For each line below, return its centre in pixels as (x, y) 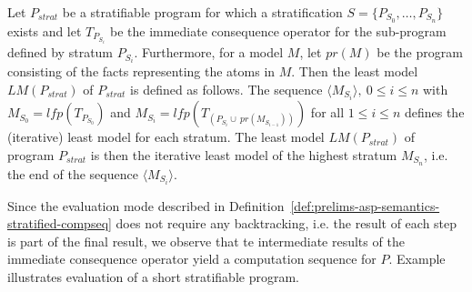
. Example (417, 259)
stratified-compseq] (60, 223)
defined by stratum (60, 52)
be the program (420, 52)
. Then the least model (355, 71)
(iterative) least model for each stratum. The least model (166, 137)
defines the (434, 112)
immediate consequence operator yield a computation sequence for (192, 259)
